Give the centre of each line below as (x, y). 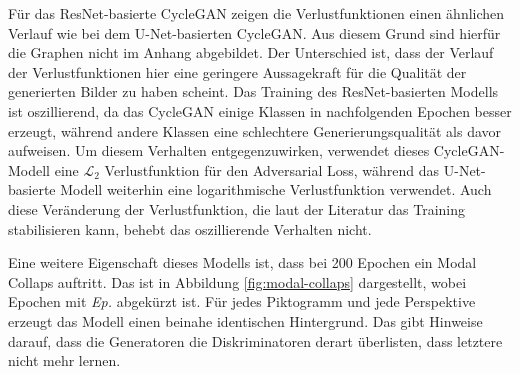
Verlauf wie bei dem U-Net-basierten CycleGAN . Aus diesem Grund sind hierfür (254, 32)
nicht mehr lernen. (64, 360)
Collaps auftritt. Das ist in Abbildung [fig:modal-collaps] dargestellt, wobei (237, 281)
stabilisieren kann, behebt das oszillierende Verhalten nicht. (190, 228)
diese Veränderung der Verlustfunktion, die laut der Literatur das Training (236, 208)
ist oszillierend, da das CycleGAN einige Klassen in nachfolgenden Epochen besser (260, 110)
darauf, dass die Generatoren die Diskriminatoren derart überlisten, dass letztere (255, 340)
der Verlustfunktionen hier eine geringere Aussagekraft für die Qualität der (237, 71)
